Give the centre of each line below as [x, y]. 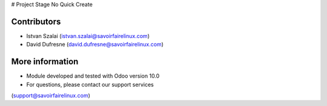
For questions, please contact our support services [90, 84]
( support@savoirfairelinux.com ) [51, 95]
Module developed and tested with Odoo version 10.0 [93, 76]
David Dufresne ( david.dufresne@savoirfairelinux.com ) [95, 45]
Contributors [36, 21]
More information [45, 62]
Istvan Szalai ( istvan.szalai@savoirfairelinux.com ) [88, 36]
